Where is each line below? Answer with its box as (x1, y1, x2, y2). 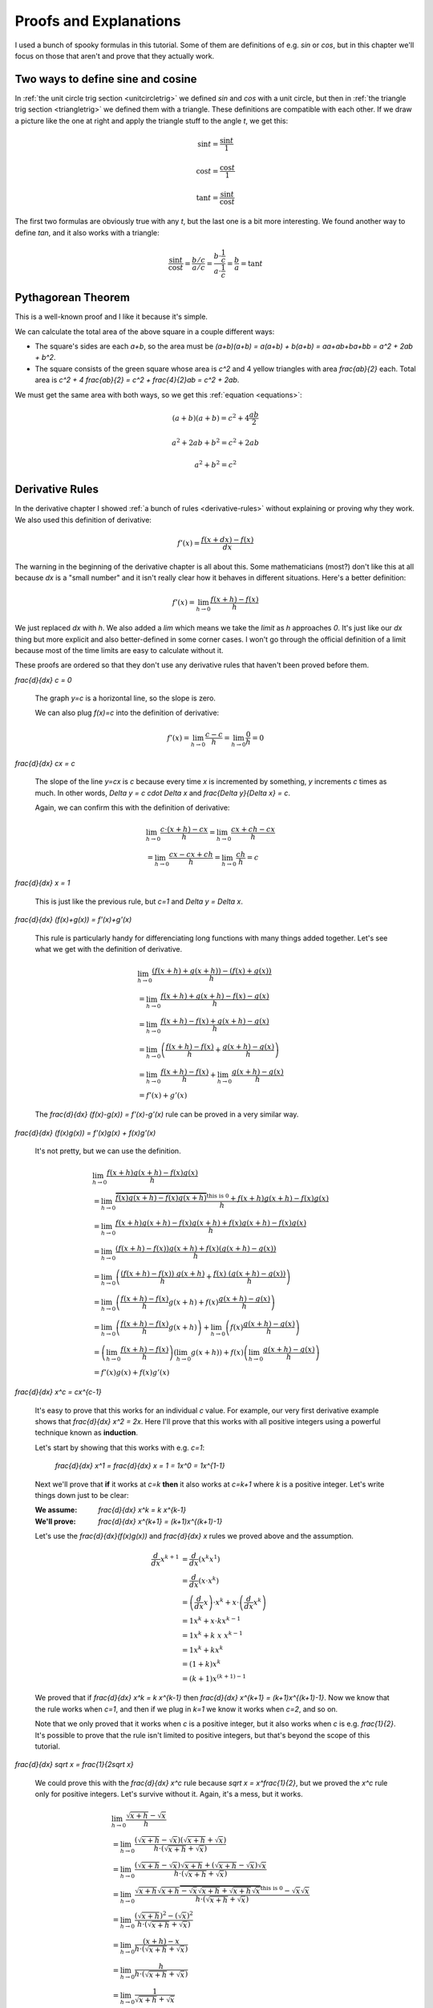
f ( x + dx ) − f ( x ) (200, 535, 254, 544)
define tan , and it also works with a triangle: (14, 227, 160, 237)
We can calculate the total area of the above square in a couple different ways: (14, 326, 275, 337)
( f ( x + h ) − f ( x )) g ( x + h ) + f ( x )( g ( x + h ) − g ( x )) (115, 1243, 277, 1253)
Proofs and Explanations (14, 12, 181, 30)
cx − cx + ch (168, 850, 214, 859)
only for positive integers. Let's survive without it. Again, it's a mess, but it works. (34, 1790, 304, 1799)
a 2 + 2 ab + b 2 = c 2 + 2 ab (172, 436, 260, 447)
